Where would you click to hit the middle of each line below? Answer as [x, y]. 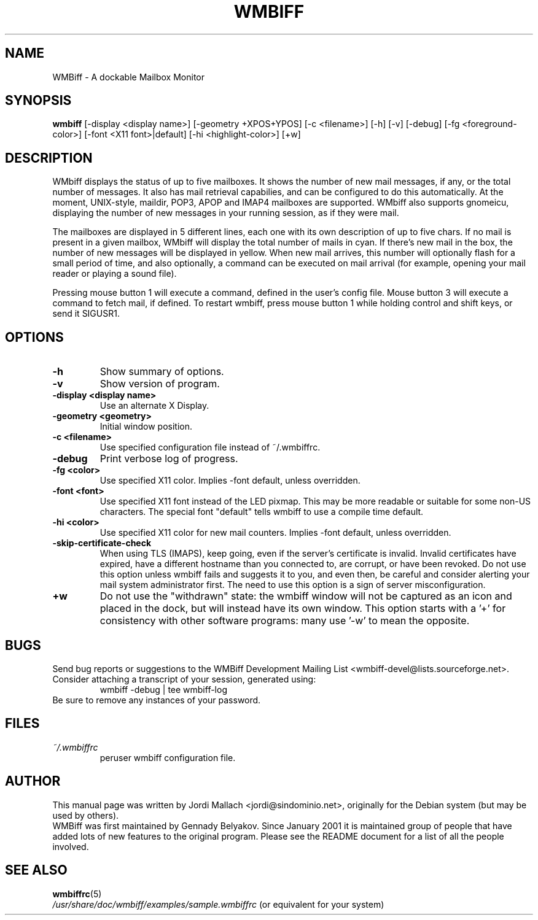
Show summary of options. [162, 372]
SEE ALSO [36, 870]
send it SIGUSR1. [86, 314]
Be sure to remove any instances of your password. [157, 700]
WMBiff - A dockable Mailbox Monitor [129, 77]
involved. [71, 846]
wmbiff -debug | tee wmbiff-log [163, 689]
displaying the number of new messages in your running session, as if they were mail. [226, 213]
